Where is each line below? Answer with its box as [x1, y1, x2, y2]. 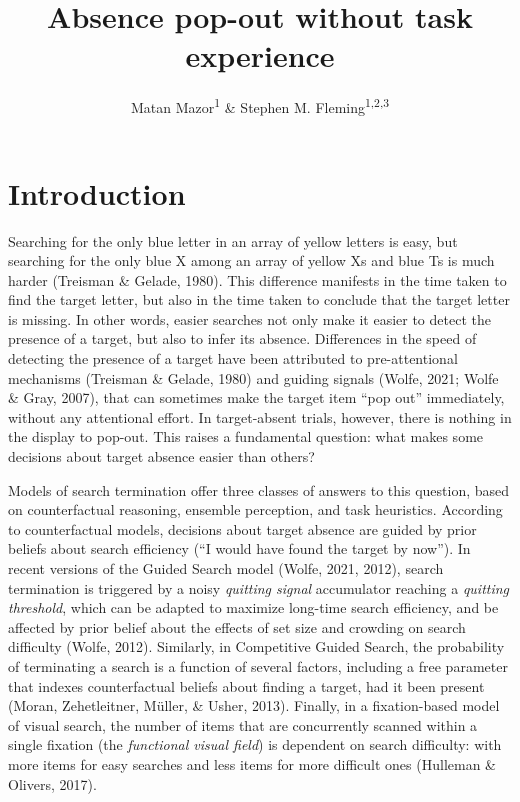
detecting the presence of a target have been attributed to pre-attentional [8, 348, 458, 369]
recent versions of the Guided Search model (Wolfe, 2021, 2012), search [8, 558, 444, 578]
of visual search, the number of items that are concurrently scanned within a [8, 714, 478, 735]
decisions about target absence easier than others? [8, 446, 315, 467]
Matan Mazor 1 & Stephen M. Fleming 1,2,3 [131, 94, 389, 117]
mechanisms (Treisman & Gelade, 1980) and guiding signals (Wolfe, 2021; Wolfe [8, 367, 499, 388]
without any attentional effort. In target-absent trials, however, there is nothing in [8, 406, 512, 427]
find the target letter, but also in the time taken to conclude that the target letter [8, 289, 510, 310]
